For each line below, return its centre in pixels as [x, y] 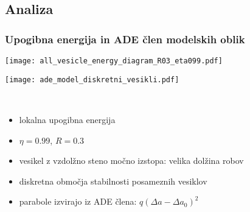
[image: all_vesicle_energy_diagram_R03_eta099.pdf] [114, 61]
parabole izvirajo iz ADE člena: [78, 201]
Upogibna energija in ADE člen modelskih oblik [125, 39]
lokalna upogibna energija [67, 119]
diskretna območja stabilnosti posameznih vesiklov [113, 181]
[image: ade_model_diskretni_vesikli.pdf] [92, 79]
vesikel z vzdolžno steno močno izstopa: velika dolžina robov [131, 161]
